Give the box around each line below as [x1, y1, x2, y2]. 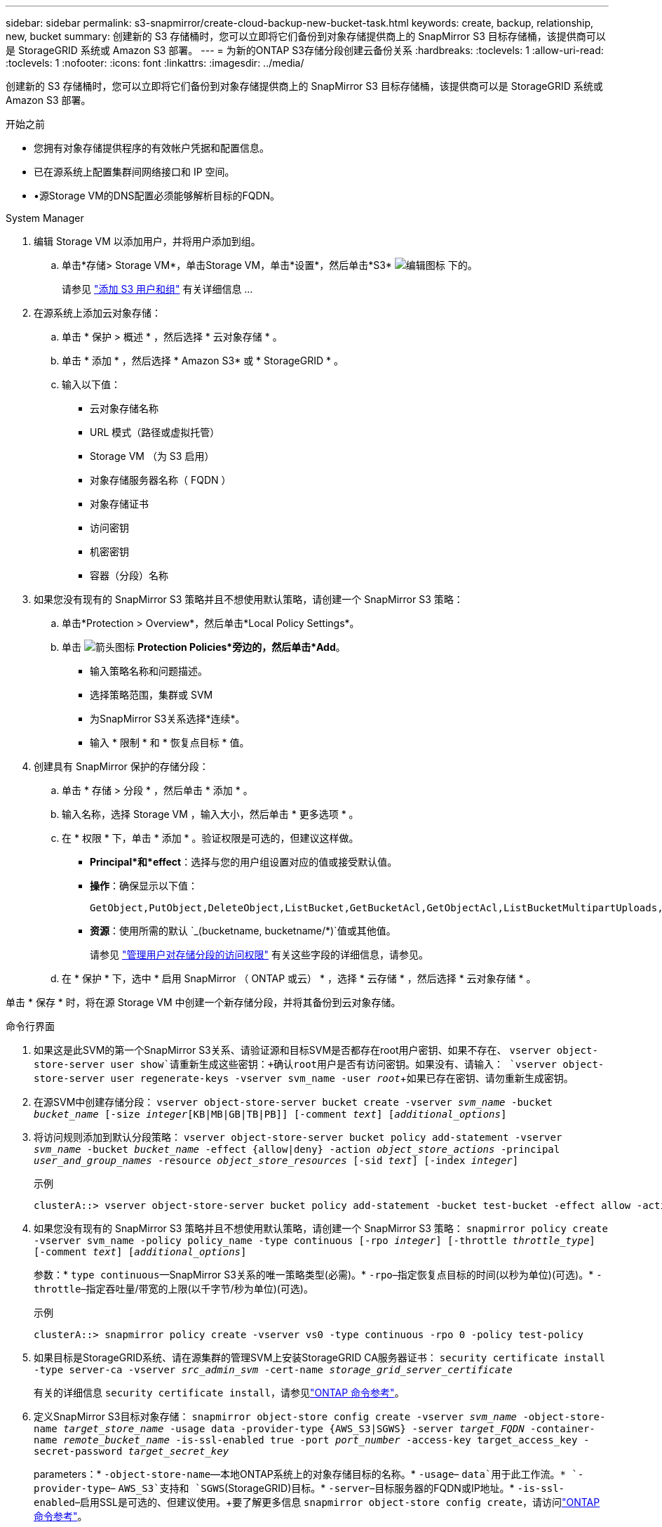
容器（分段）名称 [90, 569, 168, 581]
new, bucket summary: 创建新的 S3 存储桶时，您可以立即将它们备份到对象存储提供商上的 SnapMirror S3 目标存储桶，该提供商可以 [6, 30, 606, 42]
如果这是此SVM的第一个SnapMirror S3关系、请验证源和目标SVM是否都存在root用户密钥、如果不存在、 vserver [34, 1044, 551, 1056]
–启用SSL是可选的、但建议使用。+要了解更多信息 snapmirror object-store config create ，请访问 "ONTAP [75, 1496, 600, 1508]
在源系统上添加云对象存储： [34, 307, 161, 319]
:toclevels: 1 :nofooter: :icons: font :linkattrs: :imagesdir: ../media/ [6, 57, 304, 69]
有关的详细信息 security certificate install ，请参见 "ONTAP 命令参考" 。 [34, 1387, 405, 1399]
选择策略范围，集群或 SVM [90, 689, 213, 701]
